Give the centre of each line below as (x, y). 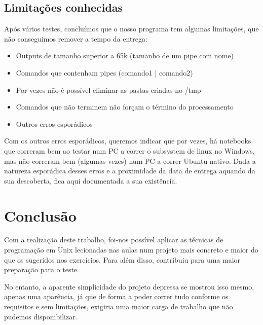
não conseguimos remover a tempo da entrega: (76, 38)
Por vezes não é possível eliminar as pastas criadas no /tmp (108, 89)
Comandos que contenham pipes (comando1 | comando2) (104, 72)
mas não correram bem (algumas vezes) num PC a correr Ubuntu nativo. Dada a (130, 160)
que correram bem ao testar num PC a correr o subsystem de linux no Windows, (129, 150)
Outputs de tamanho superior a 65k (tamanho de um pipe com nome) (125, 56)
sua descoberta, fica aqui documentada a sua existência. (91, 180)
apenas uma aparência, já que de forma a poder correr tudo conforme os (116, 296)
